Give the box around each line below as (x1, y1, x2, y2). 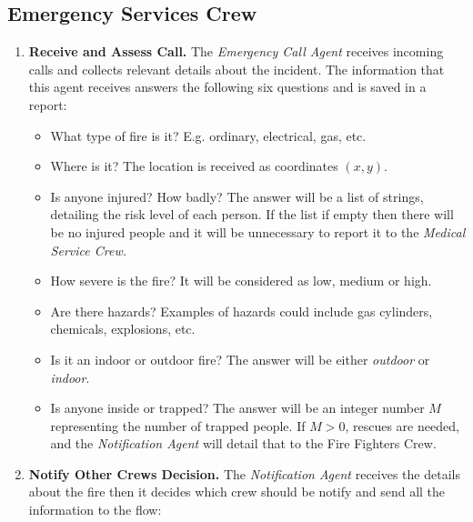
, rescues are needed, (345, 416, 459, 435)
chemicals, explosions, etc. (50, 319, 196, 338)
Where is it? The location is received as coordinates (50, 156, 338, 176)
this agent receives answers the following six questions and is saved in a (28, 77, 427, 96)
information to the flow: (28, 500, 162, 519)
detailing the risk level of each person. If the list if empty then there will (50, 205, 454, 224)
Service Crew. (50, 240, 126, 259)
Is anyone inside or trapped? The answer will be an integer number (50, 398, 425, 417)
